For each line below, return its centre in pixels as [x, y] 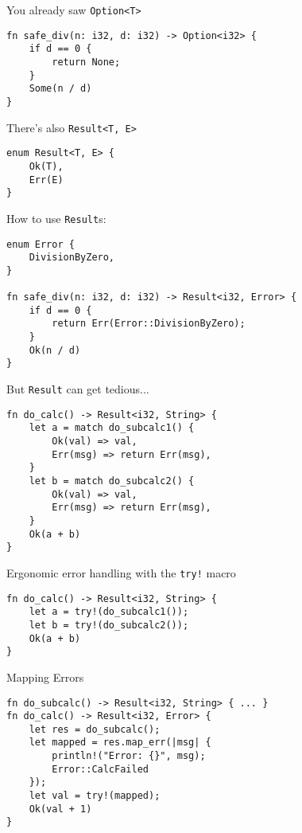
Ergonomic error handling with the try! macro [121, 572]
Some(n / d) [60, 89]
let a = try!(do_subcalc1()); [109, 612]
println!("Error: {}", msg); [129, 756]
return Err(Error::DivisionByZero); [149, 324]
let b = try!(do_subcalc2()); [109, 625]
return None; [86, 62]
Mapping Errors [45, 677]
